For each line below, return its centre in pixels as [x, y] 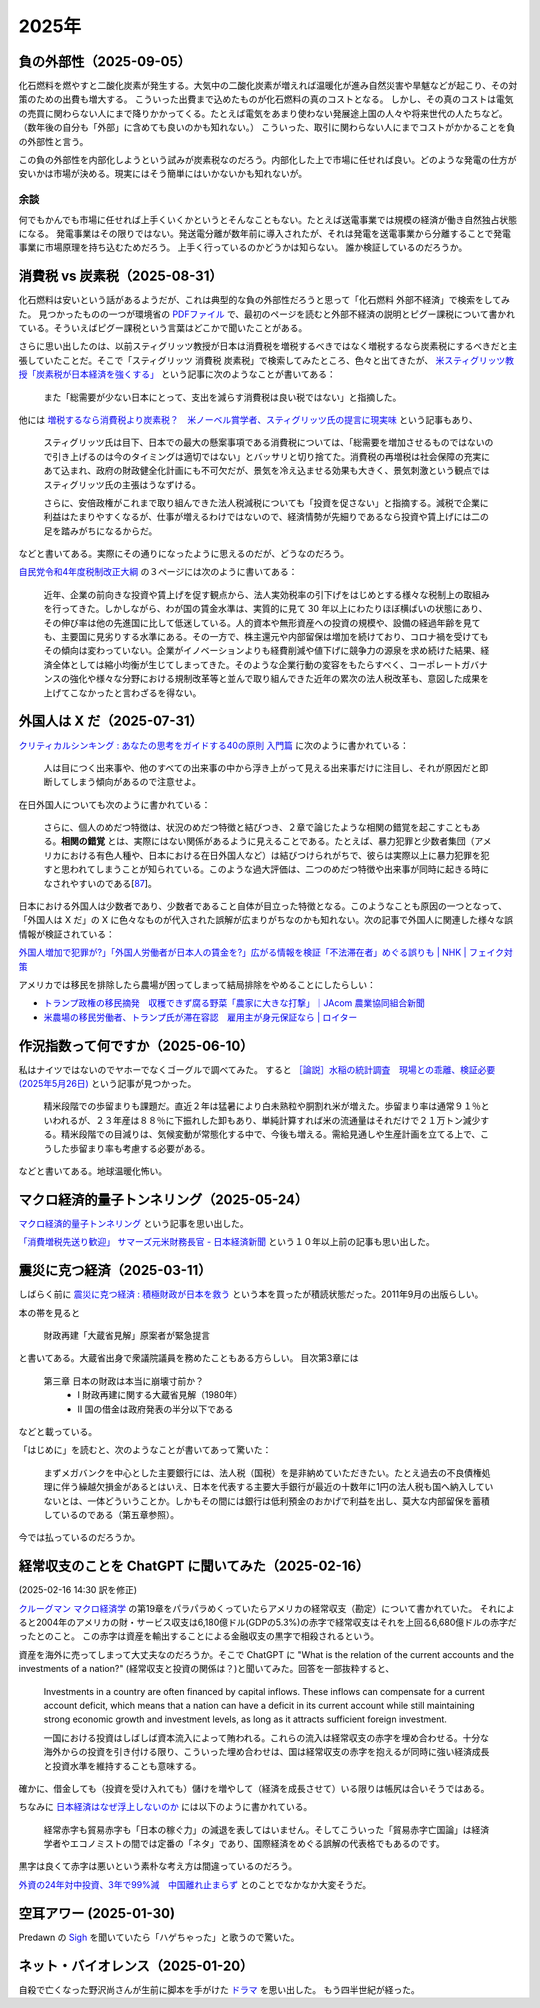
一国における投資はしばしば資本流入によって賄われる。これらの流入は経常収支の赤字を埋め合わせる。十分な [266, 1737]
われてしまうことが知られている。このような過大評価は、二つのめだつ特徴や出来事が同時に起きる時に [279, 869]
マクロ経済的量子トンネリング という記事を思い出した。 [133, 1223]
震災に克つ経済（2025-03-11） [115, 1270]
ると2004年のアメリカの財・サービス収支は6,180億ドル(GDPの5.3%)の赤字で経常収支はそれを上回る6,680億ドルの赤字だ [267, 1622]
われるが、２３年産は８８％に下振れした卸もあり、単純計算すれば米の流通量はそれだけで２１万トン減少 [266, 1120]
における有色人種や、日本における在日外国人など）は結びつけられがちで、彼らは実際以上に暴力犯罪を [271, 855]
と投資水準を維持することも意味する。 [122, 1766]
